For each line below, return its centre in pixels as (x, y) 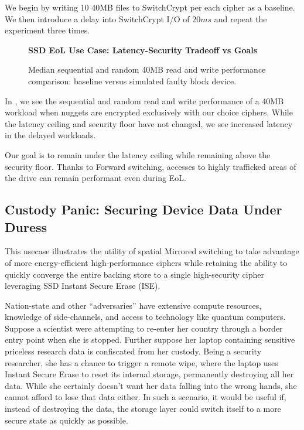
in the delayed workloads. (50, 135)
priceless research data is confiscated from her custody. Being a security (133, 351)
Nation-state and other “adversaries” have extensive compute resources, (133, 305)
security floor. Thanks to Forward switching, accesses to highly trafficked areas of (151, 166)
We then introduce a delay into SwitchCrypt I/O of (97, 18)
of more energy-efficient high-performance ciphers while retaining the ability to (146, 262)
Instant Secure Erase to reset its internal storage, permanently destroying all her (149, 374)
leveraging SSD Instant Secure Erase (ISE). (83, 286)
